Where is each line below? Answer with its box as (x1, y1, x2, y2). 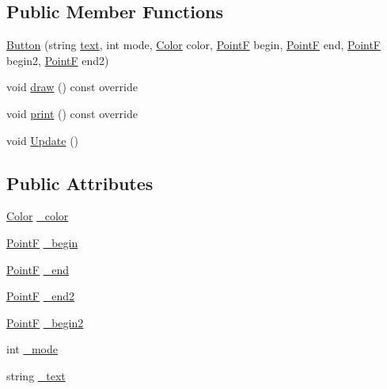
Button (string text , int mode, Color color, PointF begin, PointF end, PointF (6, 36, 381, 53)
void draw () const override (6, 78, 138, 95)
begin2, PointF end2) (6, 51, 109, 68)
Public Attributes (6, 170, 154, 195)
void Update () (6, 132, 79, 148)
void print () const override (6, 105, 138, 121)
